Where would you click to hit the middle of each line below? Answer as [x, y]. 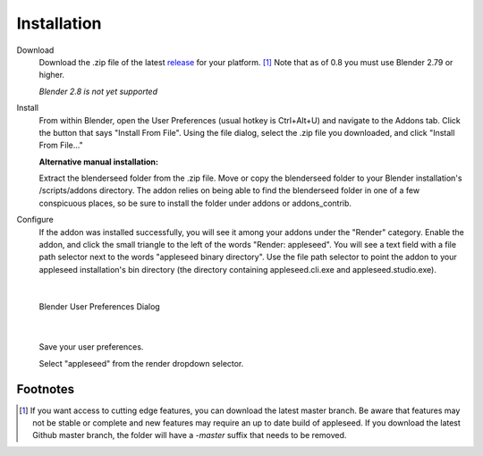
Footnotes [46, 389]
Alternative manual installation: [99, 162]
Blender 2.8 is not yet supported [98, 91]
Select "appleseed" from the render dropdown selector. [141, 363]
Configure [35, 220]
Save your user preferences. [91, 347]
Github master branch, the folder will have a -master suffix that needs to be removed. [190, 435]
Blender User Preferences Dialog [99, 306]
